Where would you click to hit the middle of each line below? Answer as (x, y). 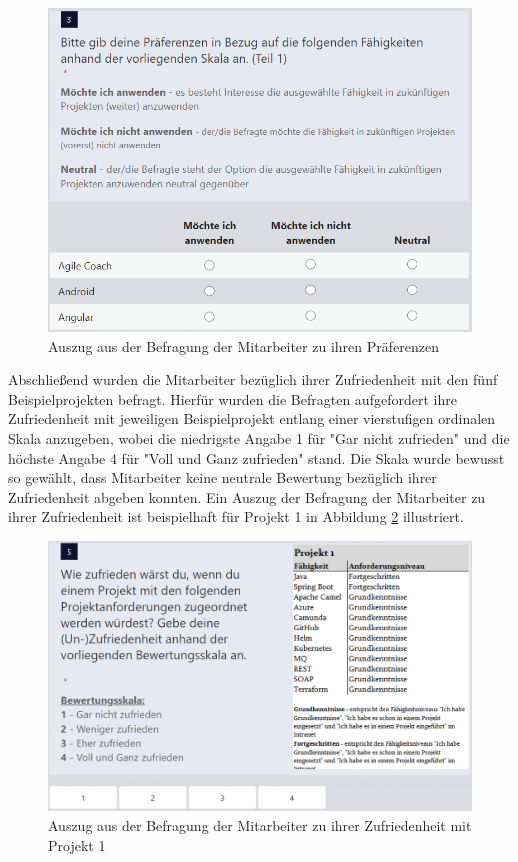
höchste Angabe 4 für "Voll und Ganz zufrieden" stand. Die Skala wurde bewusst (256, 457)
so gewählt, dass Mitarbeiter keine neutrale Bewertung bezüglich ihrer (222, 477)
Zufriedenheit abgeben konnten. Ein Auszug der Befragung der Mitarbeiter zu (247, 496)
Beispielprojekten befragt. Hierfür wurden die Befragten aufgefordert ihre (232, 398)
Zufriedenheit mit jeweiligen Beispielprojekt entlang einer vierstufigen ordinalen (252, 418)
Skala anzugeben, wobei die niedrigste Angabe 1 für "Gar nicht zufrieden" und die (259, 437)
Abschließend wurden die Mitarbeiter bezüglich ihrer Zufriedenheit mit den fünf (253, 379)
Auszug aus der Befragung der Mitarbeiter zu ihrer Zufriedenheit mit (260, 824)
